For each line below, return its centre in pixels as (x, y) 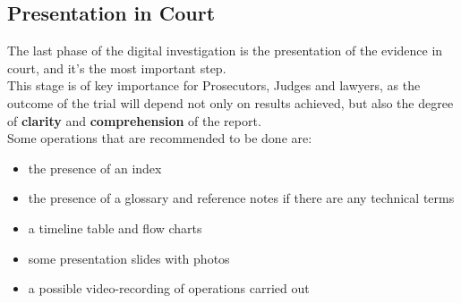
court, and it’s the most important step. (117, 67)
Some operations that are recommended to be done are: (160, 138)
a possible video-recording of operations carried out (169, 288)
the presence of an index (95, 168)
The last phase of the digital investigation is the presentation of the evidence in (225, 50)
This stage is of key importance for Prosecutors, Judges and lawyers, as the (214, 85)
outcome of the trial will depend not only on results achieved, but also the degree (230, 102)
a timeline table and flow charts (115, 227)
